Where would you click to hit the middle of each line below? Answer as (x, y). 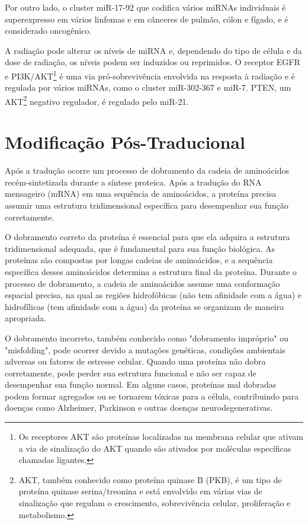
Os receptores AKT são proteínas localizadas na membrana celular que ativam (161, 437)
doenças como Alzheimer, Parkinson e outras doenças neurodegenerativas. (139, 408)
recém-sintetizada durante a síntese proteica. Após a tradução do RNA (133, 182)
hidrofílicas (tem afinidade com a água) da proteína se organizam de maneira (145, 306)
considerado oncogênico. (48, 31)
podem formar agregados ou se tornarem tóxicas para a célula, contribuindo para (152, 396)
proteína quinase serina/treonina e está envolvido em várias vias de (140, 491)
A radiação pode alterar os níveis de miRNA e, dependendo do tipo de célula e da (153, 50)
